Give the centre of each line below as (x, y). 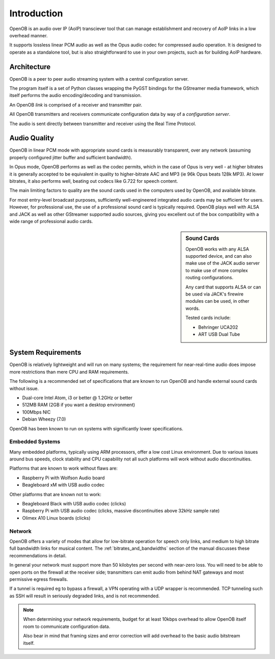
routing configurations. (210, 278)
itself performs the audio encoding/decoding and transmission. (76, 95)
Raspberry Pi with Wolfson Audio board (63, 478)
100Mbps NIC (36, 412)
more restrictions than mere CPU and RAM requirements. (69, 372)
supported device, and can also (219, 256)
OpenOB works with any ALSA (217, 249)
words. (193, 308)
